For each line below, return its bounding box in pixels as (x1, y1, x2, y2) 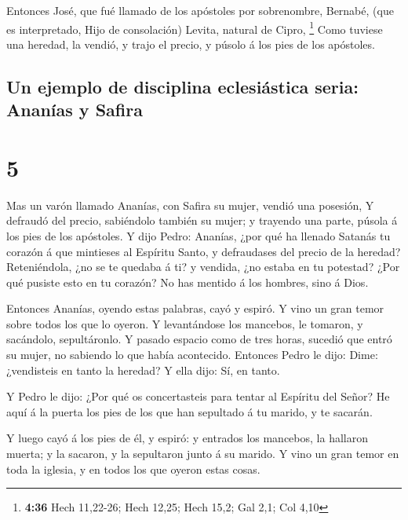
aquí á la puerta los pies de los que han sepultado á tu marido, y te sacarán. (6, 403, 373, 419)
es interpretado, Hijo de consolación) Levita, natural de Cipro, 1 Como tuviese (6, 18, 383, 37)
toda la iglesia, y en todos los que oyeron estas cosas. (6, 460, 260, 477)
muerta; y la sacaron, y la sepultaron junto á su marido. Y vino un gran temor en (6, 445, 399, 462)
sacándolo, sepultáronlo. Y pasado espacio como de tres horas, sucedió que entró (6, 331, 392, 347)
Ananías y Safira (6, 97, 143, 122)
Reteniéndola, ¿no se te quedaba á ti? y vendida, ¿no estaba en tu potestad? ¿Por (6, 258, 400, 275)
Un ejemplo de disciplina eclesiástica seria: (6, 74, 359, 98)
